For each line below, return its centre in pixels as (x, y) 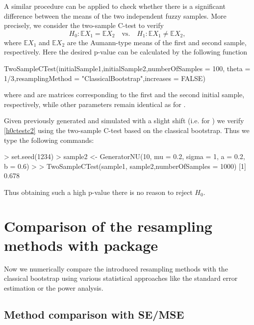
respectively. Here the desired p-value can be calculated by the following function (126, 52)
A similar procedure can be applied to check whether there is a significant (115, 6)
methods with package (81, 245)
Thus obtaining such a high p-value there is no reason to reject (98, 192)
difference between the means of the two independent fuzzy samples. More (115, 15)
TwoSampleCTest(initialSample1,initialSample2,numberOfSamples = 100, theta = (127, 68)
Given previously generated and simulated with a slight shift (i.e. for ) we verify (124, 121)
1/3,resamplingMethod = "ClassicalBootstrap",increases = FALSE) (105, 78)
